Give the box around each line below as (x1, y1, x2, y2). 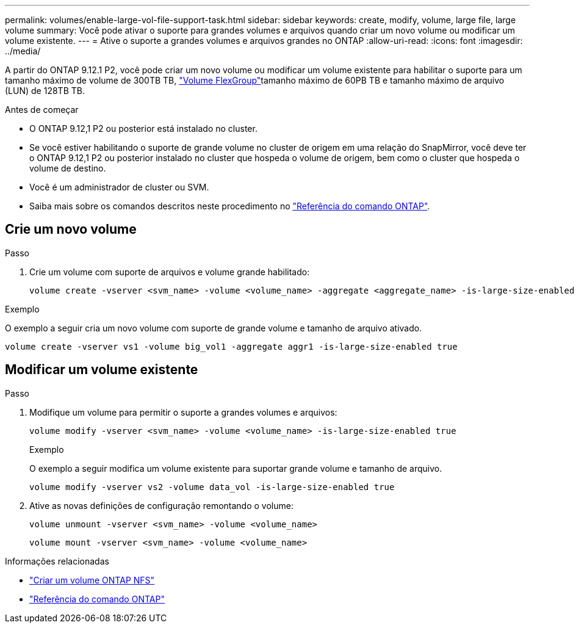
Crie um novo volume (5, 222, 137, 237)
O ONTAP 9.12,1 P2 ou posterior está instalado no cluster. (29, 123, 257, 134)
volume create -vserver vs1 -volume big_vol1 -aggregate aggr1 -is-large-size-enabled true (5, 341, 458, 352)
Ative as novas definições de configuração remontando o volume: (29, 500, 293, 511)
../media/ (5, 46, 41, 56)
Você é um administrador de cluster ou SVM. (29, 182, 209, 192)
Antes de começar (5, 104, 79, 115)
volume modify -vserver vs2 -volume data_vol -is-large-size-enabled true (29, 482, 395, 492)
